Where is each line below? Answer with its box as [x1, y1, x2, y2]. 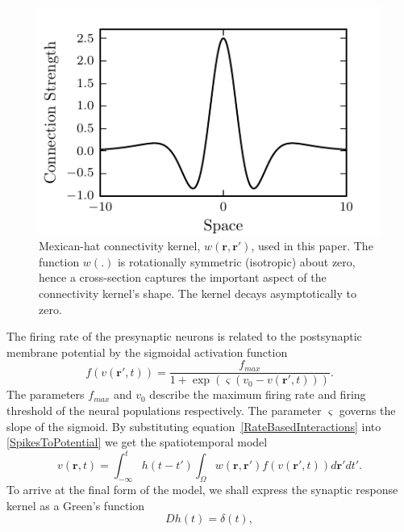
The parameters [6, 386, 85, 403]
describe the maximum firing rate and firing [149, 386, 366, 403]
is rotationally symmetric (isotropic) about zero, [117, 253, 356, 270]
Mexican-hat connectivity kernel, [39, 237, 201, 254]
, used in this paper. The [251, 237, 373, 254]
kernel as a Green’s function [6, 496, 145, 513]
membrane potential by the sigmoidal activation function [6, 343, 288, 360]
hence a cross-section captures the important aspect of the [39, 269, 327, 286]
